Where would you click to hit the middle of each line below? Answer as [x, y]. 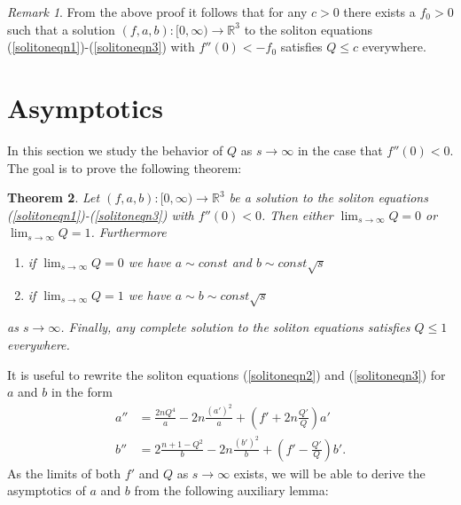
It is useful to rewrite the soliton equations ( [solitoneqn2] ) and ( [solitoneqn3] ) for [227, 374]
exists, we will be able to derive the [329, 473]
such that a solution [61, 29]
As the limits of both [64, 473]
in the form [82, 392]
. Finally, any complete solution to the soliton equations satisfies [235, 327]
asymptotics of [47, 490]
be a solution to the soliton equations [328, 197]
